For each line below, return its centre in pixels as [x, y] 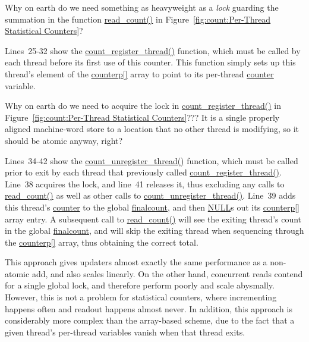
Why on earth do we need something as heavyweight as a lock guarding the [142, 7]
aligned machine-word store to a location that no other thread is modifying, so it [152, 129]
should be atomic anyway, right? [64, 140]
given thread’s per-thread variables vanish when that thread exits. [125, 332]
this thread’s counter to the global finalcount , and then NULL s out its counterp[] [152, 207]
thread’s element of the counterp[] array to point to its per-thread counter [139, 73]
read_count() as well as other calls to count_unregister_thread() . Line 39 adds [150, 195]
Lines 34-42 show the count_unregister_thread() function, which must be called [152, 160]
